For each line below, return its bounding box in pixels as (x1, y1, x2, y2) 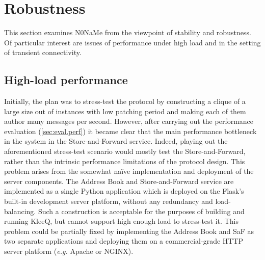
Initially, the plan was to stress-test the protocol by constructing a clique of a (4, 96, 246, 107)
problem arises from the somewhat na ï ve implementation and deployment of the (4, 166, 254, 176)
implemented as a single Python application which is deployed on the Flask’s (4, 186, 244, 196)
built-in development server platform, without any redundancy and (4, 196, 213, 206)
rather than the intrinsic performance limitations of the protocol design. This (4, 155, 245, 166)
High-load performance (4, 72, 128, 88)
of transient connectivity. (4, 47, 82, 58)
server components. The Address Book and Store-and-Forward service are (4, 175, 234, 186)
